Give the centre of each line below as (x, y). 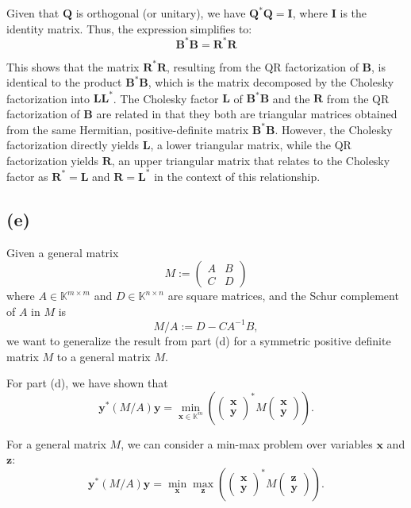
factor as (27, 176)
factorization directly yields (73, 145)
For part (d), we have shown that (87, 383)
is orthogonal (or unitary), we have (161, 13)
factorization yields (53, 160)
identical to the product (64, 82)
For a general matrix (56, 443)
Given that (33, 13)
